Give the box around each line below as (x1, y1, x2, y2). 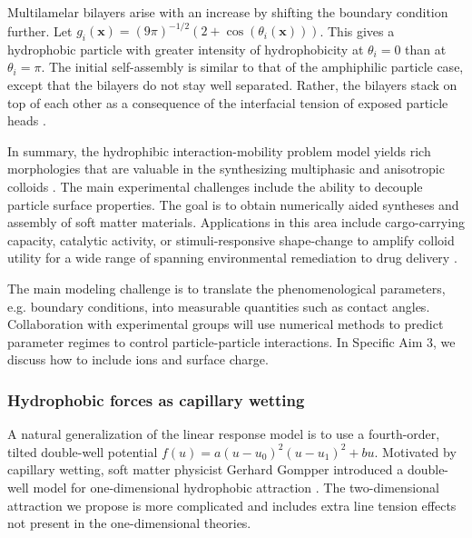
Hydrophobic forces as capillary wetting (7, 388, 305, 411)
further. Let (7, 21, 73, 40)
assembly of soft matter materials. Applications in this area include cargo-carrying (7, 213, 465, 232)
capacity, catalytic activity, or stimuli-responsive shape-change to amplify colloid (7, 230, 455, 249)
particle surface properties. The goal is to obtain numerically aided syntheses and (7, 194, 459, 214)
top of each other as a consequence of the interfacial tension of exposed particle (7, 93, 448, 112)
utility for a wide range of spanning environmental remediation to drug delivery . (7, 248, 457, 267)
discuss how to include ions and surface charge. (7, 350, 269, 369)
